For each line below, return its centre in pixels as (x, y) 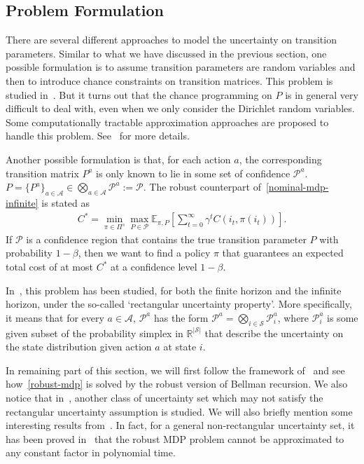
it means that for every (55, 317)
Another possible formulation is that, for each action (118, 159)
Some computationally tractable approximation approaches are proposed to (167, 122)
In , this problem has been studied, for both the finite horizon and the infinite (174, 290)
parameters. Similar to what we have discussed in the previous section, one (166, 53)
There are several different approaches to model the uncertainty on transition (171, 40)
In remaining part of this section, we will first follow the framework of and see (175, 370)
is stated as (66, 202)
